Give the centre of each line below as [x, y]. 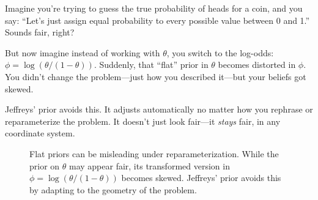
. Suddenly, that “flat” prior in [151, 65]
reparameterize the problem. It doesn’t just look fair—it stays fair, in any [143, 121]
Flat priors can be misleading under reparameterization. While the [154, 153]
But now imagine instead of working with [83, 52]
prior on [45, 165]
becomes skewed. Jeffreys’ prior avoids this [201, 178]
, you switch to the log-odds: [220, 52]
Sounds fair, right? [40, 32]
